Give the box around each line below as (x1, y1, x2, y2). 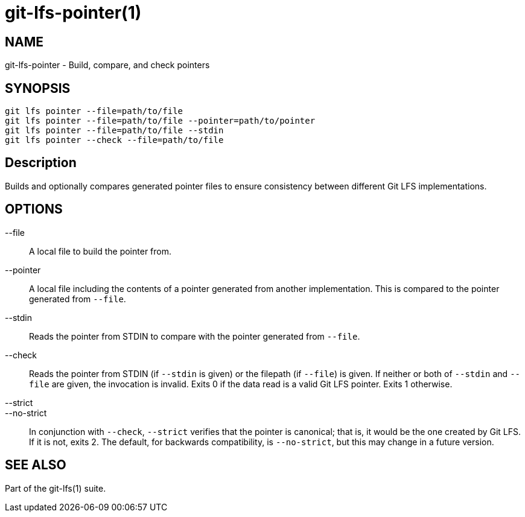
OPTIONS (5, 201, 63, 217)
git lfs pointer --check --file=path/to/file (5, 135, 224, 145)
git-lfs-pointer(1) (5, 2, 142, 23)
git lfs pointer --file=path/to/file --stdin (5, 125, 224, 136)
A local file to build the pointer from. (29, 246, 171, 256)
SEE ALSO (5, 457, 66, 473)
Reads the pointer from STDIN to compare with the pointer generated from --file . (29, 331, 360, 341)
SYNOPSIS (5, 80, 71, 96)
